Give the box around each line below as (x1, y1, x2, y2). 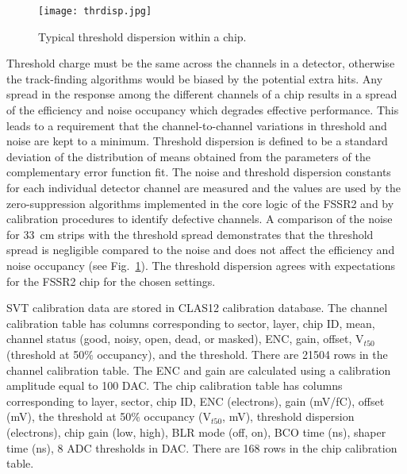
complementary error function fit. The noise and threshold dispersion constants (6, 164, 391, 180)
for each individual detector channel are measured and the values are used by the (6, 179, 401, 195)
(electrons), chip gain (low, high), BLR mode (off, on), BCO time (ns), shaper (6, 423, 386, 440)
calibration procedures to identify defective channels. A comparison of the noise (6, 210, 393, 227)
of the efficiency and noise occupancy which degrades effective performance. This (6, 102, 399, 118)
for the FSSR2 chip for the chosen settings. (6, 272, 216, 289)
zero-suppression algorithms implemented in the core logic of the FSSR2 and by (6, 195, 394, 211)
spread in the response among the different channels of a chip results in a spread (6, 86, 397, 102)
